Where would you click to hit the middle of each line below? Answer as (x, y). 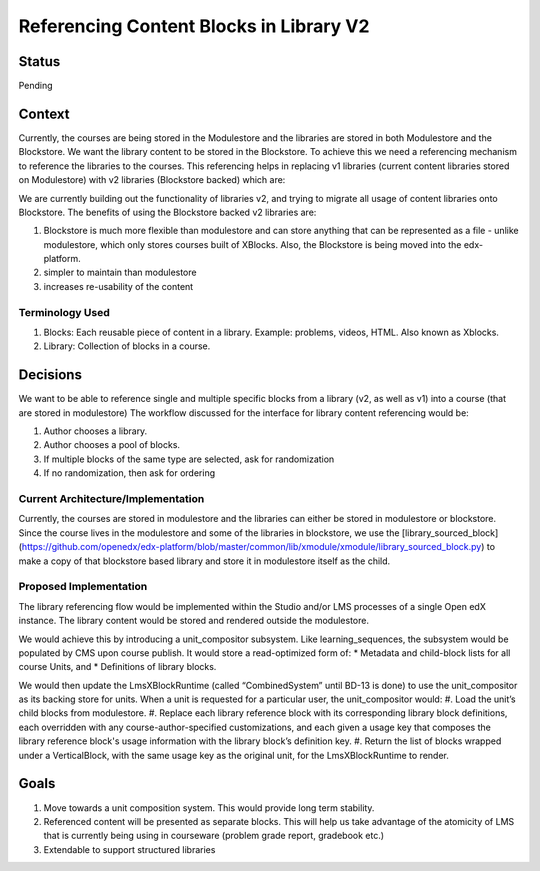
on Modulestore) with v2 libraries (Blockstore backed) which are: (152, 180)
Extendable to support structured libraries (129, 849)
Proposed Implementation (83, 587)
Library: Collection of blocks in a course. (127, 346)
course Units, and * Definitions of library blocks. (117, 667)
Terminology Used (64, 312)
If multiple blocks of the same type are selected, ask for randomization (189, 459)
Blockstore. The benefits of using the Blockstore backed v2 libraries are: (167, 212)
